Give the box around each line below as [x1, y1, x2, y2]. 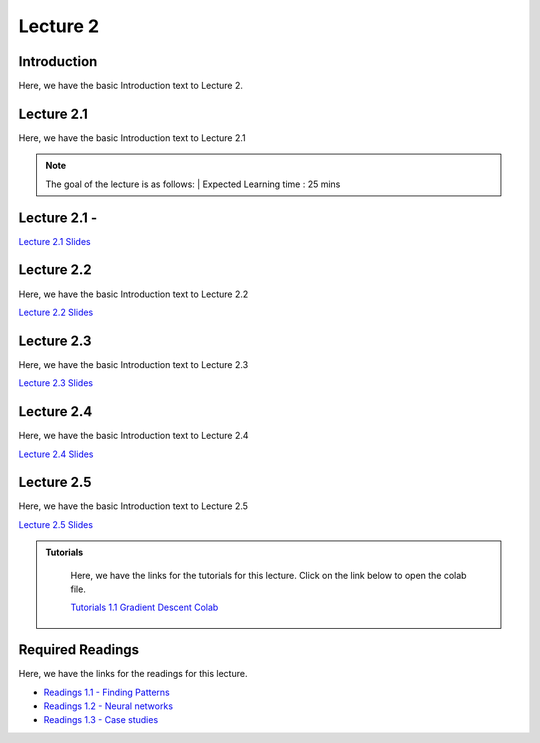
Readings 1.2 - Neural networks [43, 700, 174, 712]
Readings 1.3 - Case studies [43, 714, 159, 726]
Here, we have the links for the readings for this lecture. [18, 668, 248, 680]
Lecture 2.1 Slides [18, 235, 91, 247]
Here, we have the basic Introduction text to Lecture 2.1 [18, 131, 247, 144]
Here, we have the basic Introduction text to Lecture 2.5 [18, 500, 249, 512]
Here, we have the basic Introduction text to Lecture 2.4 [18, 430, 249, 442]
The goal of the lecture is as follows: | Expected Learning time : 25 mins [45, 178, 341, 190]
